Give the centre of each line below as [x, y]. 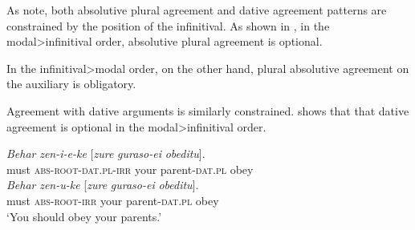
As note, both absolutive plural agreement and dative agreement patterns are [197, 10]
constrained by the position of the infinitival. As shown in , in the [168, 25]
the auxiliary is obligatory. [71, 84]
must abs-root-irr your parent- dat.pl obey [113, 200]
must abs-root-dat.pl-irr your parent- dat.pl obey [130, 169]
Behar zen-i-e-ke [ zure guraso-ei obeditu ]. [106, 153]
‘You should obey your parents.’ [84, 216]
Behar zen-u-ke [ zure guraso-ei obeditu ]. [103, 185]
